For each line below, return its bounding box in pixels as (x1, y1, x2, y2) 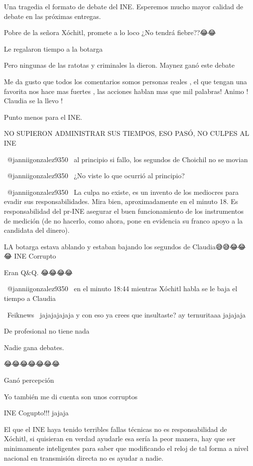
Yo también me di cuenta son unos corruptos (4, 391, 138, 401)
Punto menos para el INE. (4, 112, 82, 122)
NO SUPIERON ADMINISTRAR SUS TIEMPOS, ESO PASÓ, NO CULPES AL (4, 128, 249, 138)
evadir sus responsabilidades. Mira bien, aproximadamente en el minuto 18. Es (4, 196, 238, 206)
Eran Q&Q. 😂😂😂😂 (4, 267, 73, 277)
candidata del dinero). (4, 225, 70, 235)
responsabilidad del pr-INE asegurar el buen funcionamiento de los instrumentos (4, 205, 244, 216)
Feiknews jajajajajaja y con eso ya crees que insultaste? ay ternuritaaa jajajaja (7, 309, 246, 319)
